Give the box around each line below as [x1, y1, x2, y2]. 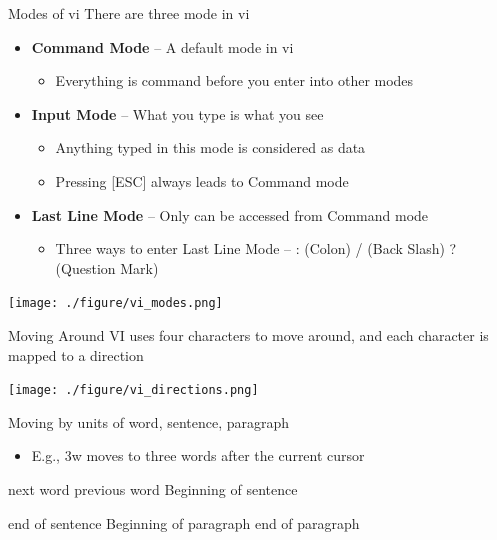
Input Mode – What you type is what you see [31, 103, 324, 124]
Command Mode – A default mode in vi [31, 36, 294, 57]
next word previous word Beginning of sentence [8, 479, 298, 500]
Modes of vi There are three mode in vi [8, 3, 250, 23]
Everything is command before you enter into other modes [55, 70, 414, 91]
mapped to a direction [8, 344, 144, 365]
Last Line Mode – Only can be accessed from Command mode [31, 204, 429, 225]
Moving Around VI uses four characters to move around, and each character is [8, 325, 489, 345]
